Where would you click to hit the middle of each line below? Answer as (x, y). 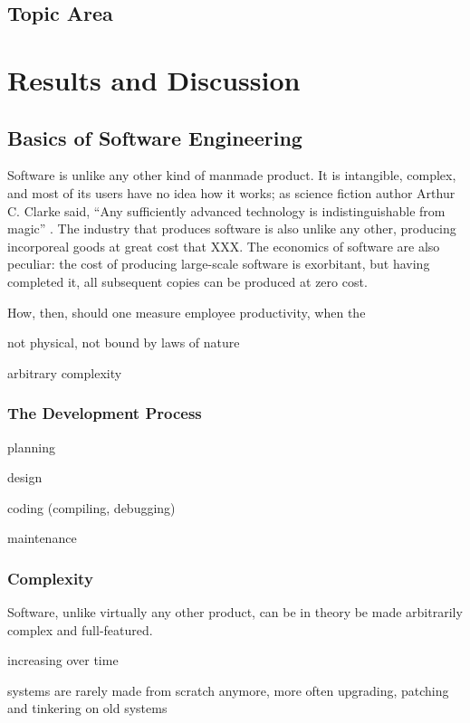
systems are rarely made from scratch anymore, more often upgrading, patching (228, 690)
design (25, 477)
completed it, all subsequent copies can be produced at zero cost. (187, 281)
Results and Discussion (154, 79)
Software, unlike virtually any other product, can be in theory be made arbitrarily (235, 612)
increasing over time (63, 660)
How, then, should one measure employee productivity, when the (187, 312)
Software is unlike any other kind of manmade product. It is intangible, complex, (232, 175)
